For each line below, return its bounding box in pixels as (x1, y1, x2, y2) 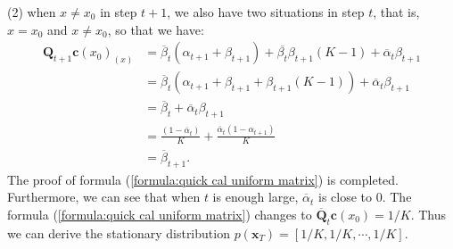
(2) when (7, 3, 56, 21)
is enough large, (212, 187, 299, 206)
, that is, (373, 3, 420, 21)
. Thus (410, 204, 447, 223)
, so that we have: (107, 20, 204, 38)
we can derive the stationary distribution (7, 223, 230, 242)
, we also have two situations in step (167, 3, 365, 21)
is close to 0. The (318, 187, 412, 206)
